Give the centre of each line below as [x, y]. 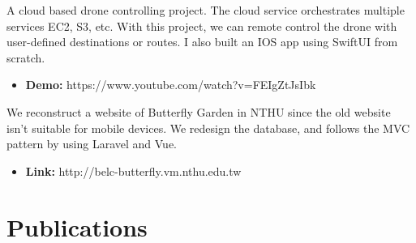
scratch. [26, 57]
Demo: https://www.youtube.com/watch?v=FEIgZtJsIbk [171, 85]
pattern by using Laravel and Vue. [92, 144]
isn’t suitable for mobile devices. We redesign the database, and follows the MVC [208, 128]
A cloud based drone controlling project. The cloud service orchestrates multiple [206, 10]
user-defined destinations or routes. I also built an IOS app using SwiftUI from [202, 42]
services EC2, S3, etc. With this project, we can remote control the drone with [202, 26]
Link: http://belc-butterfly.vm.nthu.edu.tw [133, 171]
